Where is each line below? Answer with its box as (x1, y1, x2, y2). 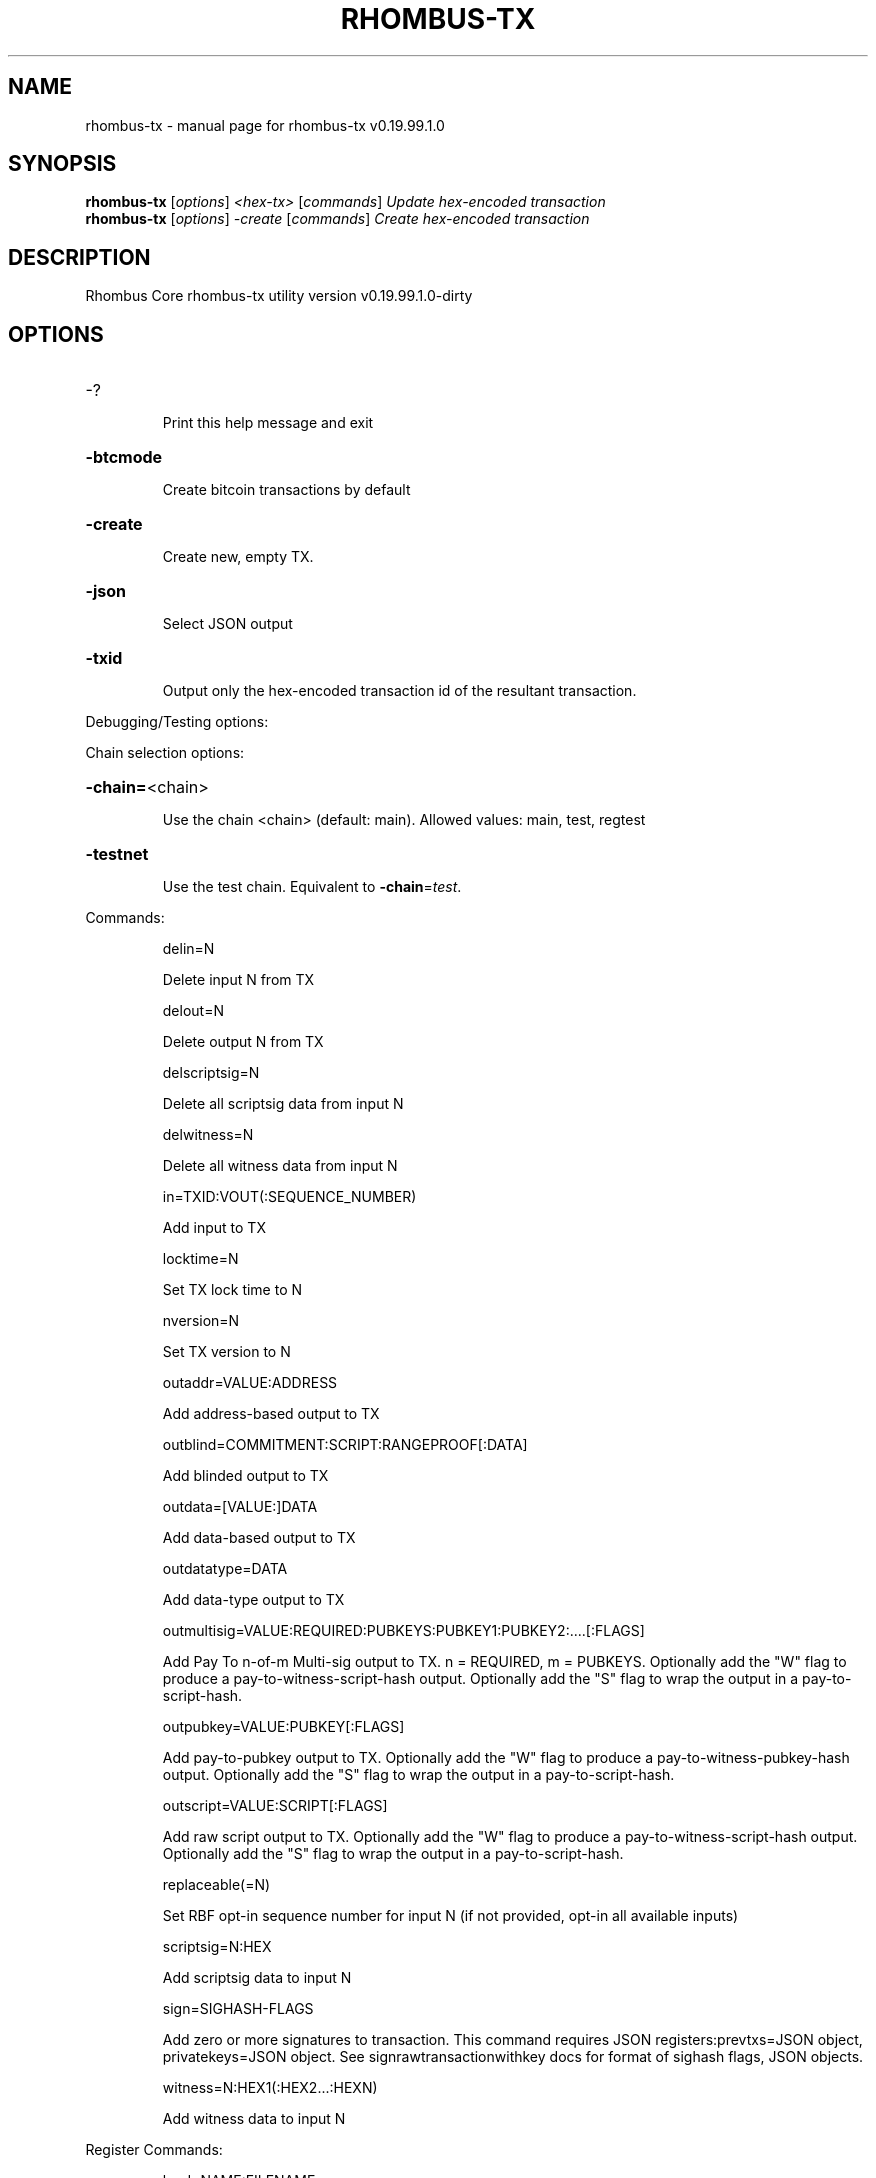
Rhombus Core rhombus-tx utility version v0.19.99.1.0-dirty (85, 287, 473, 305)
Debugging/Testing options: (85, 713, 269, 731)
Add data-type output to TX (162, 1591, 345, 1609)
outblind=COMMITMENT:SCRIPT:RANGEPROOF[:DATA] (162, 1436, 528, 1454)
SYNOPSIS (8, 151, 117, 177)
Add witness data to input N (162, 2110, 346, 2128)
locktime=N (162, 1250, 239, 1268)
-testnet (85, 844, 149, 865)
